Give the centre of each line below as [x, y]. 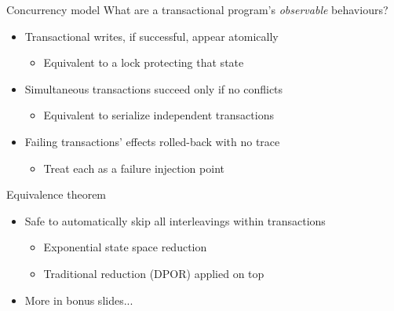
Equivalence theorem [57, 194]
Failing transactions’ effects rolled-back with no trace [152, 141]
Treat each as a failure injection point [134, 168]
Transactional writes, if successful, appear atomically [151, 36]
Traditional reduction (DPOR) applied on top [154, 273]
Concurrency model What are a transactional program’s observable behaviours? [197, 9]
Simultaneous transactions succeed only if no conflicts [154, 88]
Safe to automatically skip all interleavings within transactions [175, 220]
